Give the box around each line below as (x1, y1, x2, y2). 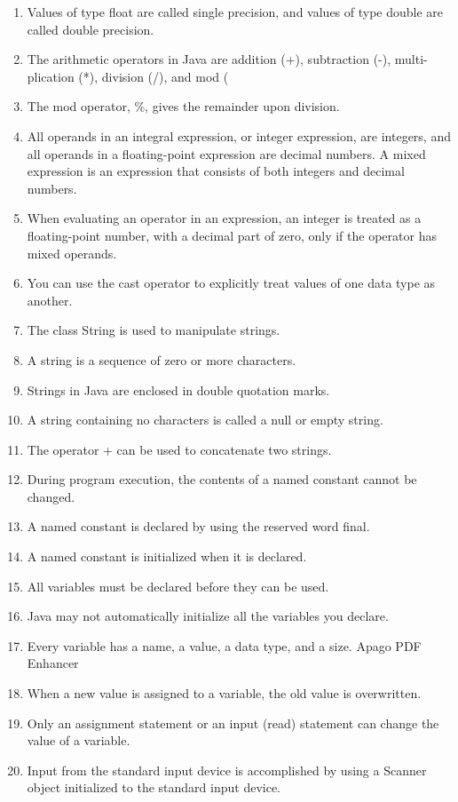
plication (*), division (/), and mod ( (27, 67, 229, 85)
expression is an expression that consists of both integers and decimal (27, 162, 405, 180)
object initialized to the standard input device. (27, 778, 281, 797)
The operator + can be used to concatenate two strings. (27, 440, 332, 458)
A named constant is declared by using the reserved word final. (27, 517, 370, 536)
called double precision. (27, 20, 154, 38)
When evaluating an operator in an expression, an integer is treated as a (27, 209, 422, 227)
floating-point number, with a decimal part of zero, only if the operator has (27, 226, 437, 244)
